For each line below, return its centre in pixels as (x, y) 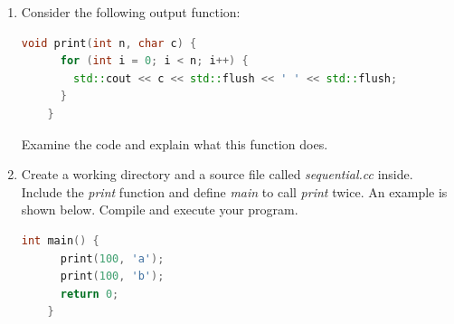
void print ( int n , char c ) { (109, 43)
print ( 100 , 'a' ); (112, 258)
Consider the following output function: (131, 12)
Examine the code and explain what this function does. (175, 143)
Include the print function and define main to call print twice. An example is (234, 191)
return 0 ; (90, 294)
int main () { (60, 240)
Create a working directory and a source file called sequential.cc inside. (217, 174)
